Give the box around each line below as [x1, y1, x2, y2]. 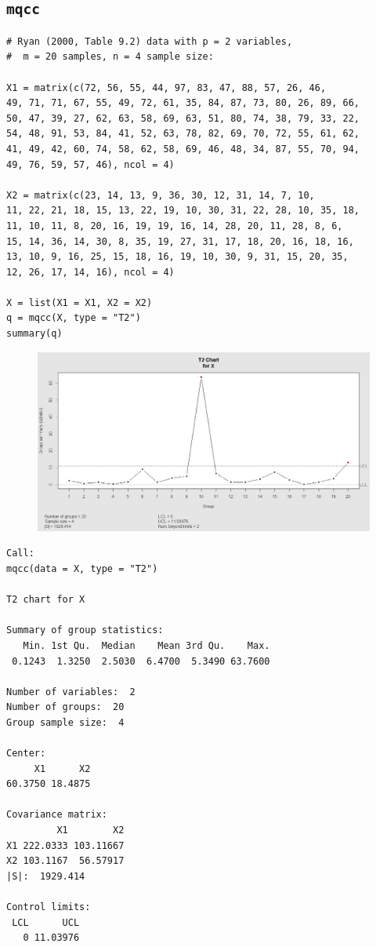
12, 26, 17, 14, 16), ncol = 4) [6, 266, 175, 278]
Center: [6, 748, 46, 759]
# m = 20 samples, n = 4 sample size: [6, 51, 214, 63]
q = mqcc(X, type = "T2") [6, 312, 141, 324]
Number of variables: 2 [6, 686, 136, 698]
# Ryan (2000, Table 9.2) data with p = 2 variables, [6, 35, 293, 47]
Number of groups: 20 [6, 701, 125, 713]
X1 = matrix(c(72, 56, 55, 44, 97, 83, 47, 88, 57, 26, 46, [6, 82, 327, 93]
